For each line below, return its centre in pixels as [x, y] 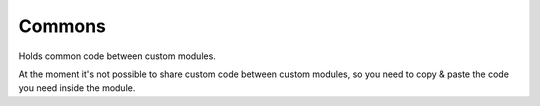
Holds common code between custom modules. [117, 56]
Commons [62, 26]
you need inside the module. [77, 88]
